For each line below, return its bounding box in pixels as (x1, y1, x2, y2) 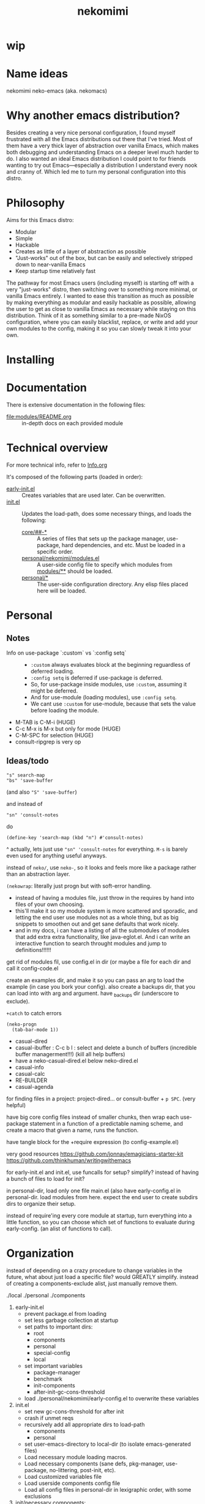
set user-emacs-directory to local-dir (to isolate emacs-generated (24, 1440, 192, 1448)
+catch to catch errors (6, 1009, 62, 1016)
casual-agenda (15, 1083, 54, 1090)
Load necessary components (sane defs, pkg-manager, (24, 1460, 165, 1467)
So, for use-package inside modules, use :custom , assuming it (30, 681, 187, 688)
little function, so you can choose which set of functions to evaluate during (6, 1218, 195, 1226)
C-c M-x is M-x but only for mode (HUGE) (15, 725, 121, 732)
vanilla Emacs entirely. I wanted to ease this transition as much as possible (6, 293, 195, 299)
